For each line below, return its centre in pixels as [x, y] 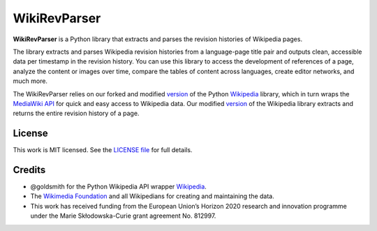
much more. [30, 81]
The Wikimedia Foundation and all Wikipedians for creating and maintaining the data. [153, 196]
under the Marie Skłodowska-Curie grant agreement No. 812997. [123, 216]
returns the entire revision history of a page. [76, 113]
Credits [29, 170]
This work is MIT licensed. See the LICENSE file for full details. [103, 150]
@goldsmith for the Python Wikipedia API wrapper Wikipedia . [119, 187]
